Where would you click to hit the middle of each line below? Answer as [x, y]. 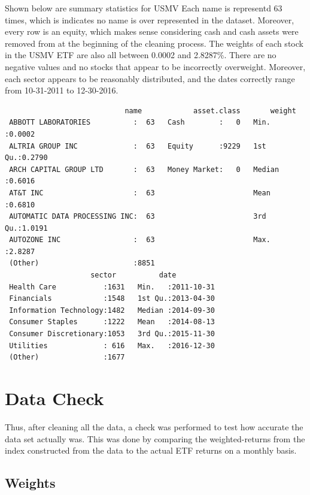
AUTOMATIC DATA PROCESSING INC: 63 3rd [138, 217]
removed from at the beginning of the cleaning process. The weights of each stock [154, 43]
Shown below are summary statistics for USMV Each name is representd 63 [144, 8]
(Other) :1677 [67, 357]
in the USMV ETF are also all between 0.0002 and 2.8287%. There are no [141, 55]
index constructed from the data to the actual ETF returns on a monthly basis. [151, 450]
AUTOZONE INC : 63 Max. [140, 240]
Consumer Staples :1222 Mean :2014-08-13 [112, 322]
